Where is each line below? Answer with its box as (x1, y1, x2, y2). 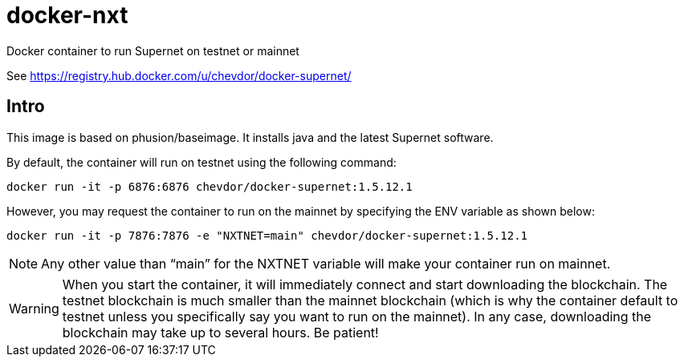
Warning (9, 300, 59, 317)
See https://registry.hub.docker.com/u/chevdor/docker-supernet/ (6, 68, 352, 83)
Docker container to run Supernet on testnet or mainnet (6, 43, 299, 58)
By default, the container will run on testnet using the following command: (6, 155, 397, 169)
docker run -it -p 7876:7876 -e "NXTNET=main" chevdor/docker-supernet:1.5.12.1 (6, 228, 528, 242)
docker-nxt (6, 2, 128, 29)
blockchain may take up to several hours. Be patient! (62, 324, 379, 341)
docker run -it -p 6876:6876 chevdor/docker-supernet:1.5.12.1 (6, 179, 413, 193)
